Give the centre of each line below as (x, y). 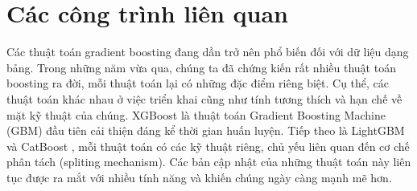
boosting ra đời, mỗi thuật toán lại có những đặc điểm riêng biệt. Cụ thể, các (198, 83)
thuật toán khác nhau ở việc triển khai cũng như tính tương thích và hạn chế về (204, 98)
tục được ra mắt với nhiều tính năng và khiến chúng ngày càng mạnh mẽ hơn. (199, 177)
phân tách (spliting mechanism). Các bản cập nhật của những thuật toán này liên (209, 162)
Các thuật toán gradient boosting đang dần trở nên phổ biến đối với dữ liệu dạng (208, 52)
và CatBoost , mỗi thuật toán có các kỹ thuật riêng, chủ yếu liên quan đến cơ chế (208, 146)
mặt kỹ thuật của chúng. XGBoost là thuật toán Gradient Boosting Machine (196, 114)
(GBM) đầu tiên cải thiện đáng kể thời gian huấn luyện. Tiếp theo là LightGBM (206, 130)
